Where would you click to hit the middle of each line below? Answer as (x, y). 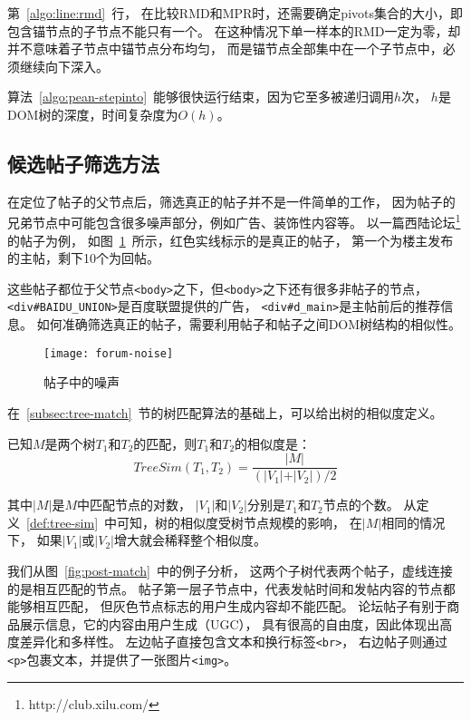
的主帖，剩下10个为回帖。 (83, 258)
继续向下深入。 (64, 66)
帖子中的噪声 (82, 382)
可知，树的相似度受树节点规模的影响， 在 (240, 522)
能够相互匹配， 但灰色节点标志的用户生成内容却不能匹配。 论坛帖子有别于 (227, 606)
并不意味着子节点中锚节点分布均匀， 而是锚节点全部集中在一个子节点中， (225, 49)
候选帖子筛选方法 (83, 163)
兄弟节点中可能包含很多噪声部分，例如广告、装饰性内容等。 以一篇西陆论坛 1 (234, 221)
